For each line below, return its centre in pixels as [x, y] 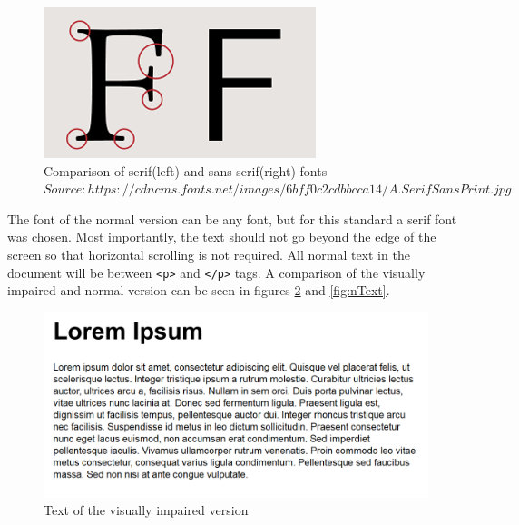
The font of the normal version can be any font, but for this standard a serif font [232, 218]
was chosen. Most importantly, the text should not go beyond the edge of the [222, 237]
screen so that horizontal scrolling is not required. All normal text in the [209, 254]
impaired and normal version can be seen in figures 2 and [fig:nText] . [199, 290]
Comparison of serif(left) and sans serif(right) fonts [186, 170]
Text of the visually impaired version [146, 510]
